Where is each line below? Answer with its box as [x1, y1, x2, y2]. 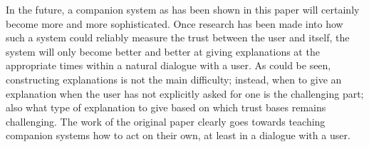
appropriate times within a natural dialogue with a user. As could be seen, [6, 58, 331, 73]
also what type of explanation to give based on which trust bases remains [6, 100, 326, 115]
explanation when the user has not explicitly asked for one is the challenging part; [6, 86, 364, 101]
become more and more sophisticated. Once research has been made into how [6, 16, 343, 31]
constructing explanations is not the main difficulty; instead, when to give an [6, 71, 342, 86]
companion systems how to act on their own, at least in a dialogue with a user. [6, 128, 350, 143]
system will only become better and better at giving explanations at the [6, 44, 320, 59]
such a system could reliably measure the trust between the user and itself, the [6, 30, 350, 45]
